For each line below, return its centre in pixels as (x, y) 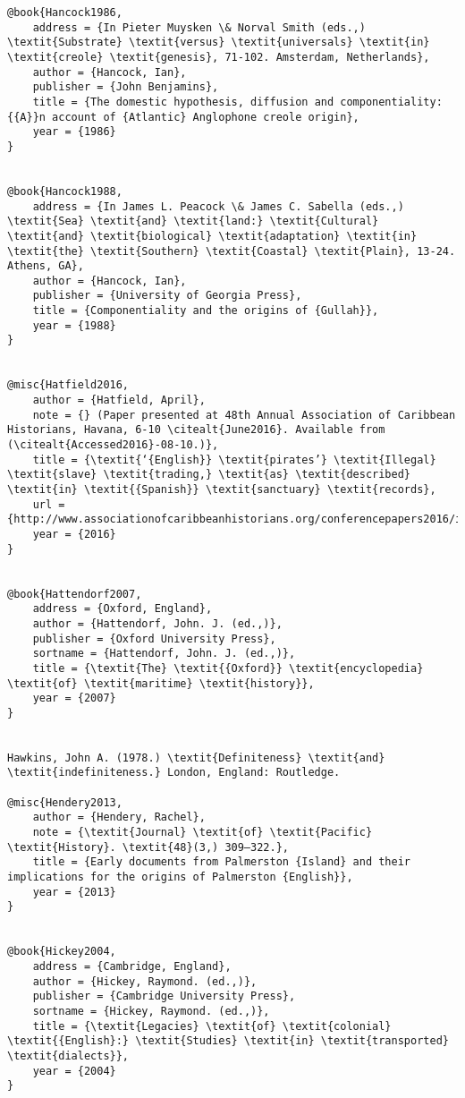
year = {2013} (74, 892)
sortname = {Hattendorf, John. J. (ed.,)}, (164, 654)
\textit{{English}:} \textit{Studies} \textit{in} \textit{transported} (228, 1041)
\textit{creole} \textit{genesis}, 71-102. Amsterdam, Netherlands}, (219, 57)
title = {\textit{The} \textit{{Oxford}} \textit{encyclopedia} (228, 668)
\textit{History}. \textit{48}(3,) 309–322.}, (148, 847)
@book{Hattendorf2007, (75, 594)
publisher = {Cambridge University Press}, (164, 996)
